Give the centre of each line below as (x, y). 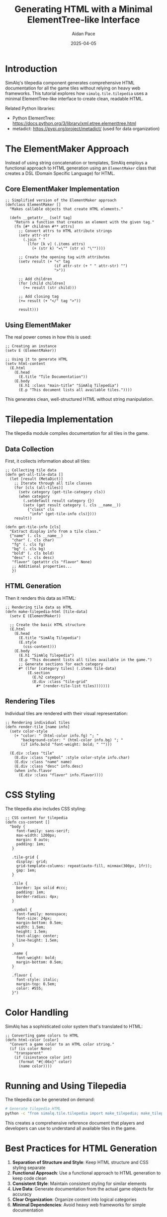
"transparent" (29, 1053)
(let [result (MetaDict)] (37, 479)
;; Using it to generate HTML (37, 359)
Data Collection (30, 449)
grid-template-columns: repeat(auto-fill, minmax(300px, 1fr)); (84, 866)
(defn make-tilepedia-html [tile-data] (46, 611)
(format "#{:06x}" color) (45, 1062)
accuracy (22, 1194)
